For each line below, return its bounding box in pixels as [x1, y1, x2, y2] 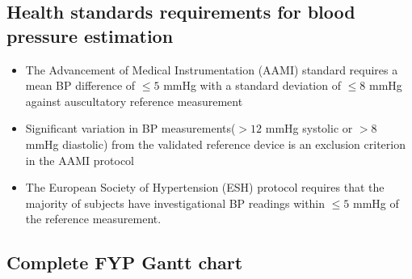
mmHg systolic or [265, 120, 353, 137]
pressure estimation [6, 23, 174, 48]
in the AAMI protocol [25, 151, 135, 168]
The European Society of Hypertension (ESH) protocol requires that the [25, 179, 385, 196]
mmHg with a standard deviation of [163, 77, 341, 94]
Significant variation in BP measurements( [25, 120, 236, 137]
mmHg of [353, 194, 399, 211]
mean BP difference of [25, 77, 136, 94]
